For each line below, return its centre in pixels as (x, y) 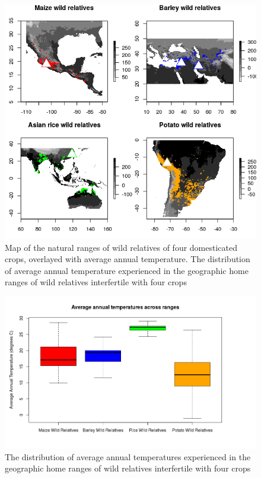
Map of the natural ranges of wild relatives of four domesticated (121, 247)
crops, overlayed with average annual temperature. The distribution (128, 259)
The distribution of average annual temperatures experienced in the (128, 456)
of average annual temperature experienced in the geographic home (127, 270)
